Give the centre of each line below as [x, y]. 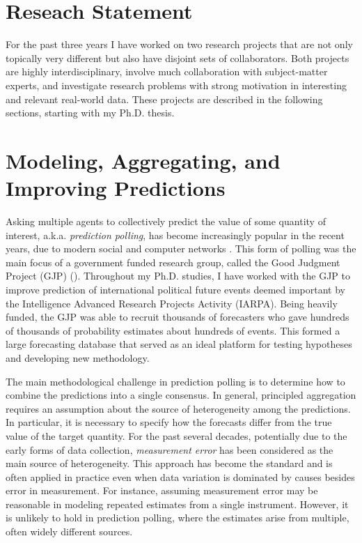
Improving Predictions [116, 188]
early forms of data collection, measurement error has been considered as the [170, 449]
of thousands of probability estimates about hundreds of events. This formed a [173, 330]
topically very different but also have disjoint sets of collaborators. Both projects [178, 58]
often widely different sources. [69, 531]
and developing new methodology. [78, 357]
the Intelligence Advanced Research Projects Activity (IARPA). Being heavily [172, 303]
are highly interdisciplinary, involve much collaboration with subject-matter [167, 71]
